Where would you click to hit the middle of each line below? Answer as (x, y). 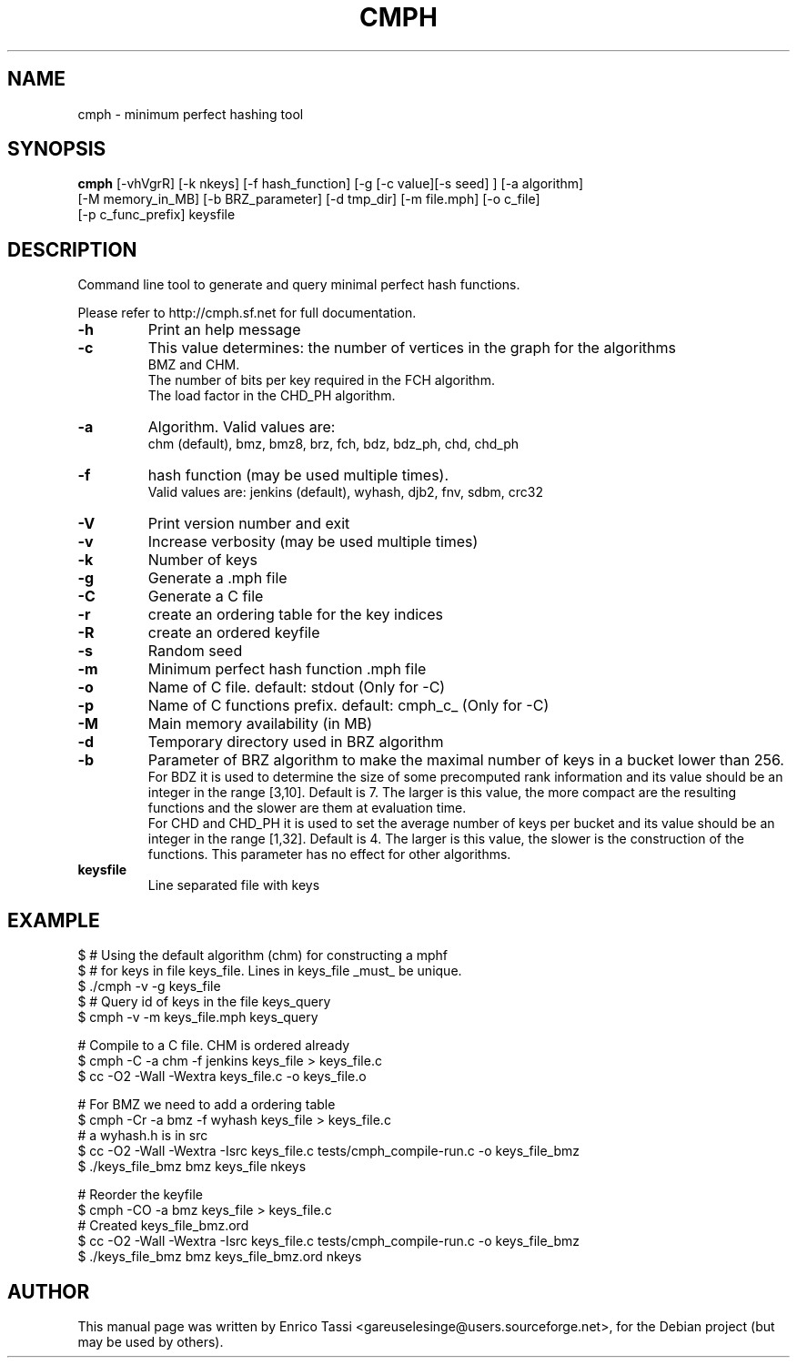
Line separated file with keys (234, 885)
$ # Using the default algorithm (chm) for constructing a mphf (263, 955)
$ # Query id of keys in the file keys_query (204, 1002)
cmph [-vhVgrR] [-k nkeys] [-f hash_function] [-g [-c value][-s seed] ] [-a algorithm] (331, 184)
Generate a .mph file (217, 578)
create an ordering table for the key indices (296, 615)
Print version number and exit (249, 524)
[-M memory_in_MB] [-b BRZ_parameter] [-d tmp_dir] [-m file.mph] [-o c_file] (309, 199)
